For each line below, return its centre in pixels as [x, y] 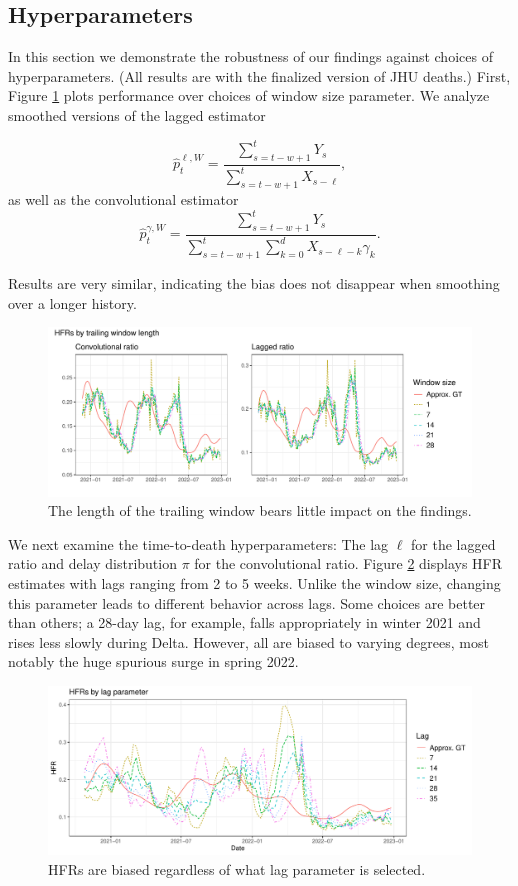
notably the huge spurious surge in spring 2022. [153, 661]
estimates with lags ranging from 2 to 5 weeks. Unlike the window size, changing [254, 583]
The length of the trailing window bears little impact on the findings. [260, 510]
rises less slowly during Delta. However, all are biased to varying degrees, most [248, 641]
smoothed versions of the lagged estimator [137, 114]
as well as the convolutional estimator [123, 199]
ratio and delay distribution [92, 563]
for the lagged [453, 543]
